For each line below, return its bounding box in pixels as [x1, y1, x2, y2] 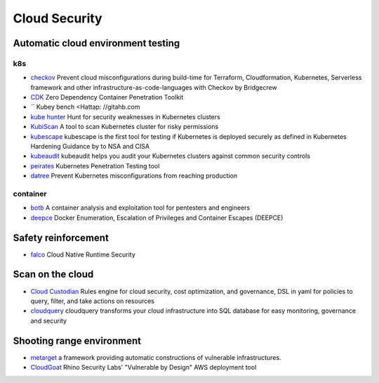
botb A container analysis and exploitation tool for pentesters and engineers [30, 203, 251, 212]
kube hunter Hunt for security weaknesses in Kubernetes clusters [30, 112, 220, 121]
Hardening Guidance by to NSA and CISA [30, 142, 150, 151]
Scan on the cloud [13, 269, 94, 281]
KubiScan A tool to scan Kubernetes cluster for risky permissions [30, 123, 219, 131]
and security [30, 316, 67, 325]
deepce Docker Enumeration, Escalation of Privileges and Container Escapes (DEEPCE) [30, 213, 284, 222]
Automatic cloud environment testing [13, 37, 180, 49]
